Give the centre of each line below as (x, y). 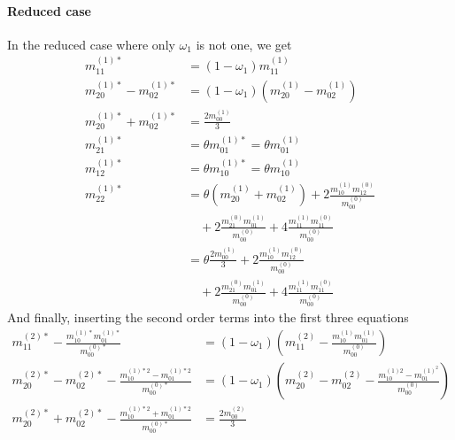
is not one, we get (244, 44)
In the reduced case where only (91, 44)
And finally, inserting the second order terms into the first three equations (208, 317)
